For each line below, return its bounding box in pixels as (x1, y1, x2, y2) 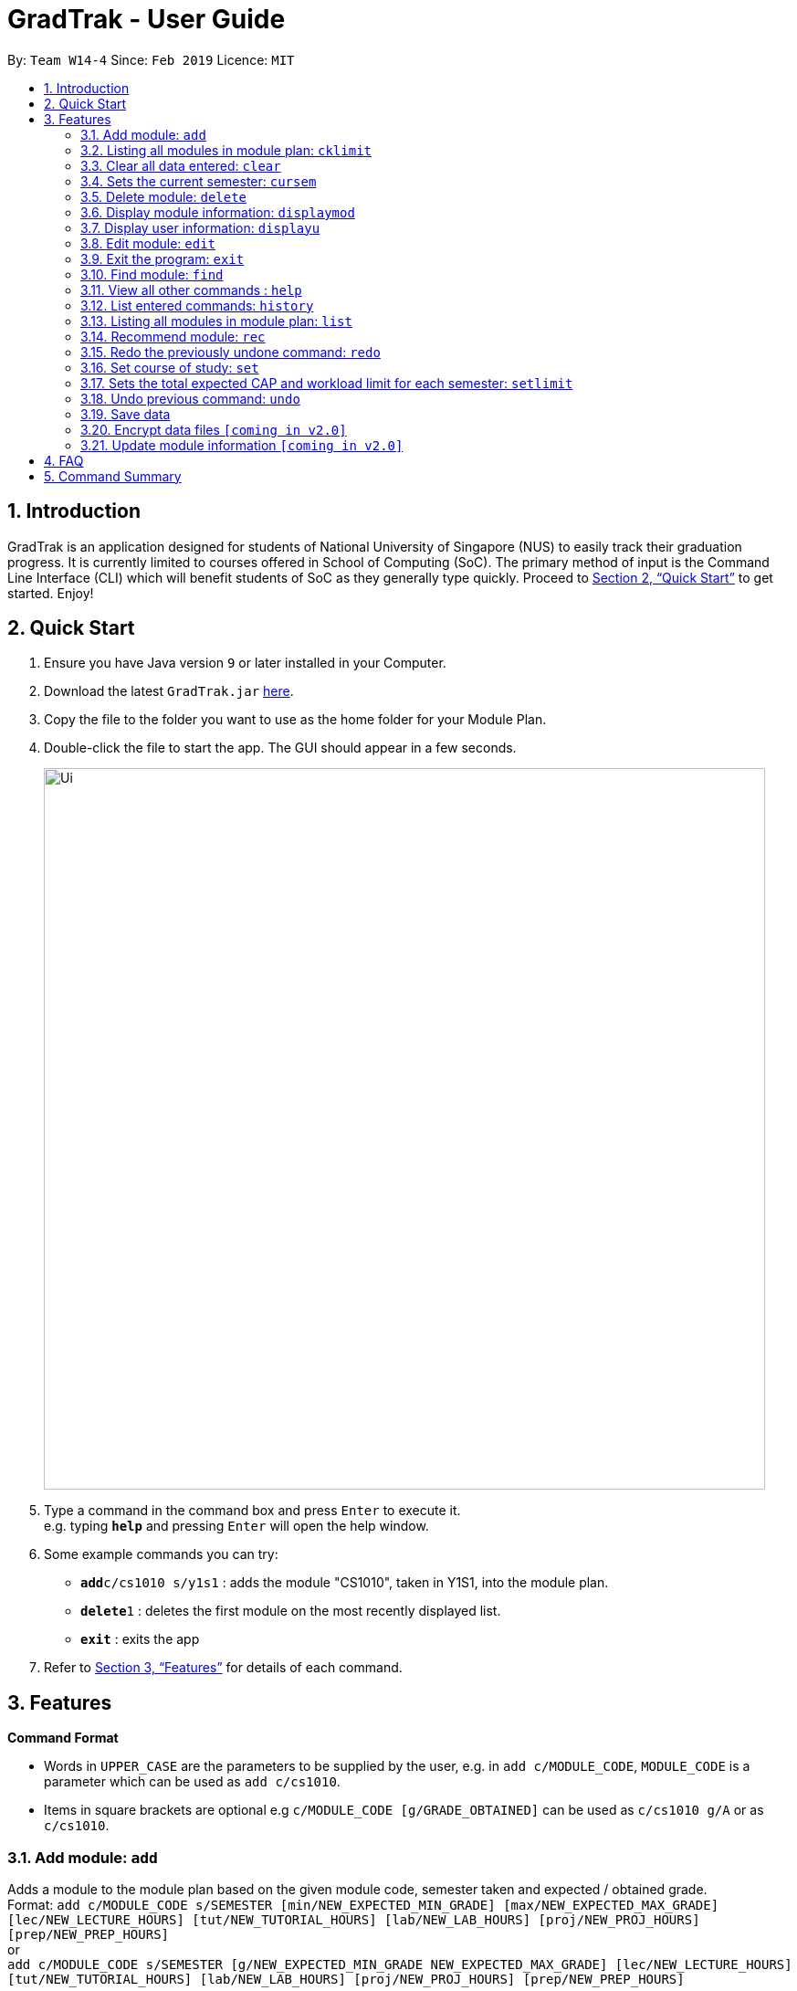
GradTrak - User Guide (7, 4, 286, 35)
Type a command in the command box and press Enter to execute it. (44, 1502, 461, 1519)
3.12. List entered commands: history (80, 297, 314, 313)
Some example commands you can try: (44, 1546, 278, 1563)
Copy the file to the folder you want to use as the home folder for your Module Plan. (44, 711, 547, 728)
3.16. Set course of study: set (80, 359, 259, 375)
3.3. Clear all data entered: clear (80, 157, 281, 174)
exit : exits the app (80, 1631, 200, 1648)
